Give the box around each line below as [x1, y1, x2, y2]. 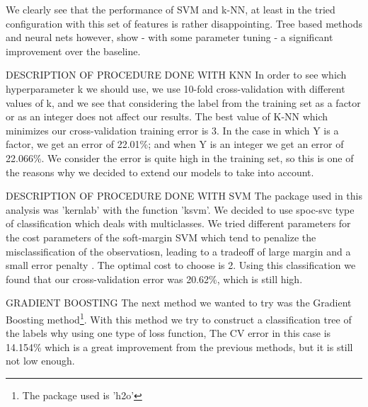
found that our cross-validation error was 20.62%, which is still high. [6, 271, 303, 286]
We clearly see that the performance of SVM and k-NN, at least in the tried [6, 2, 335, 16]
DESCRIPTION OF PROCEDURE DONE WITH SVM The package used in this [6, 188, 362, 203]
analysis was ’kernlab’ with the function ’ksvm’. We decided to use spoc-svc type [6, 202, 355, 217]
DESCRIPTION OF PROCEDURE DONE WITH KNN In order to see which [6, 67, 347, 82]
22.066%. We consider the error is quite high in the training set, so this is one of [6, 150, 354, 165]
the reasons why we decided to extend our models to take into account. [6, 164, 314, 179]
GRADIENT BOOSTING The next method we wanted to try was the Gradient [6, 295, 352, 310]
